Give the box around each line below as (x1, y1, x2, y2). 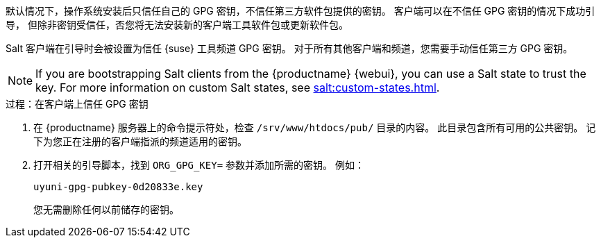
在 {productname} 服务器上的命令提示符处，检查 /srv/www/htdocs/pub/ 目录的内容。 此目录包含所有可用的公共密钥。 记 (33, 121, 596, 133)
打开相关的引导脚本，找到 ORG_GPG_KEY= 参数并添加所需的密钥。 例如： (33, 159, 364, 171)
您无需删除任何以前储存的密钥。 (33, 203, 179, 215)
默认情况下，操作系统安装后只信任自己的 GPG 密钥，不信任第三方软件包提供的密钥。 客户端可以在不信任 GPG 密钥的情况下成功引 (6, 5, 595, 17)
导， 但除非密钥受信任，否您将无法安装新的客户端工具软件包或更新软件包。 (6, 19, 348, 31)
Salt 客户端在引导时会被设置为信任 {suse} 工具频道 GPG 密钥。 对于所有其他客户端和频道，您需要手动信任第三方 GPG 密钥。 (6, 42, 573, 54)
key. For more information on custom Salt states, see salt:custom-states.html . (35, 81, 440, 94)
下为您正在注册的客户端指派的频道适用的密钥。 (33, 135, 247, 147)
